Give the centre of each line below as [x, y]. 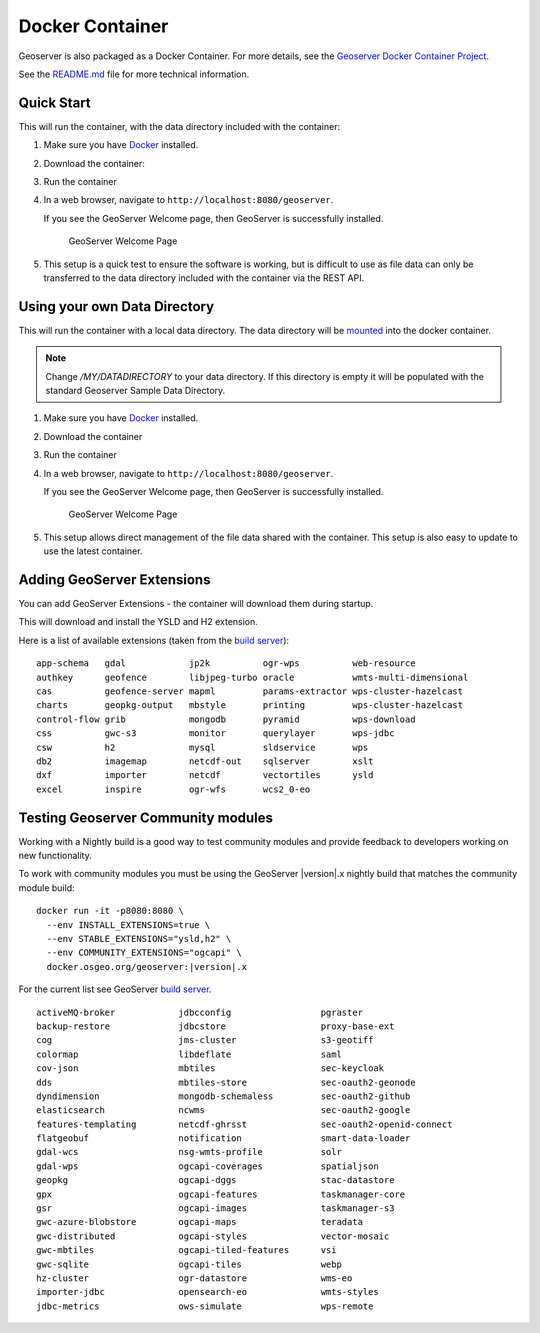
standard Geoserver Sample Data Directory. [135, 391]
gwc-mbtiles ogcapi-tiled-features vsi [186, 1250]
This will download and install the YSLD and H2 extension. [138, 622]
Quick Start [54, 102]
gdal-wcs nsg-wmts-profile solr [189, 1152]
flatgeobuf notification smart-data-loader [223, 1138]
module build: [46, 887]
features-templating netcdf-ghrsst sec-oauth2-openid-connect [244, 1124]
